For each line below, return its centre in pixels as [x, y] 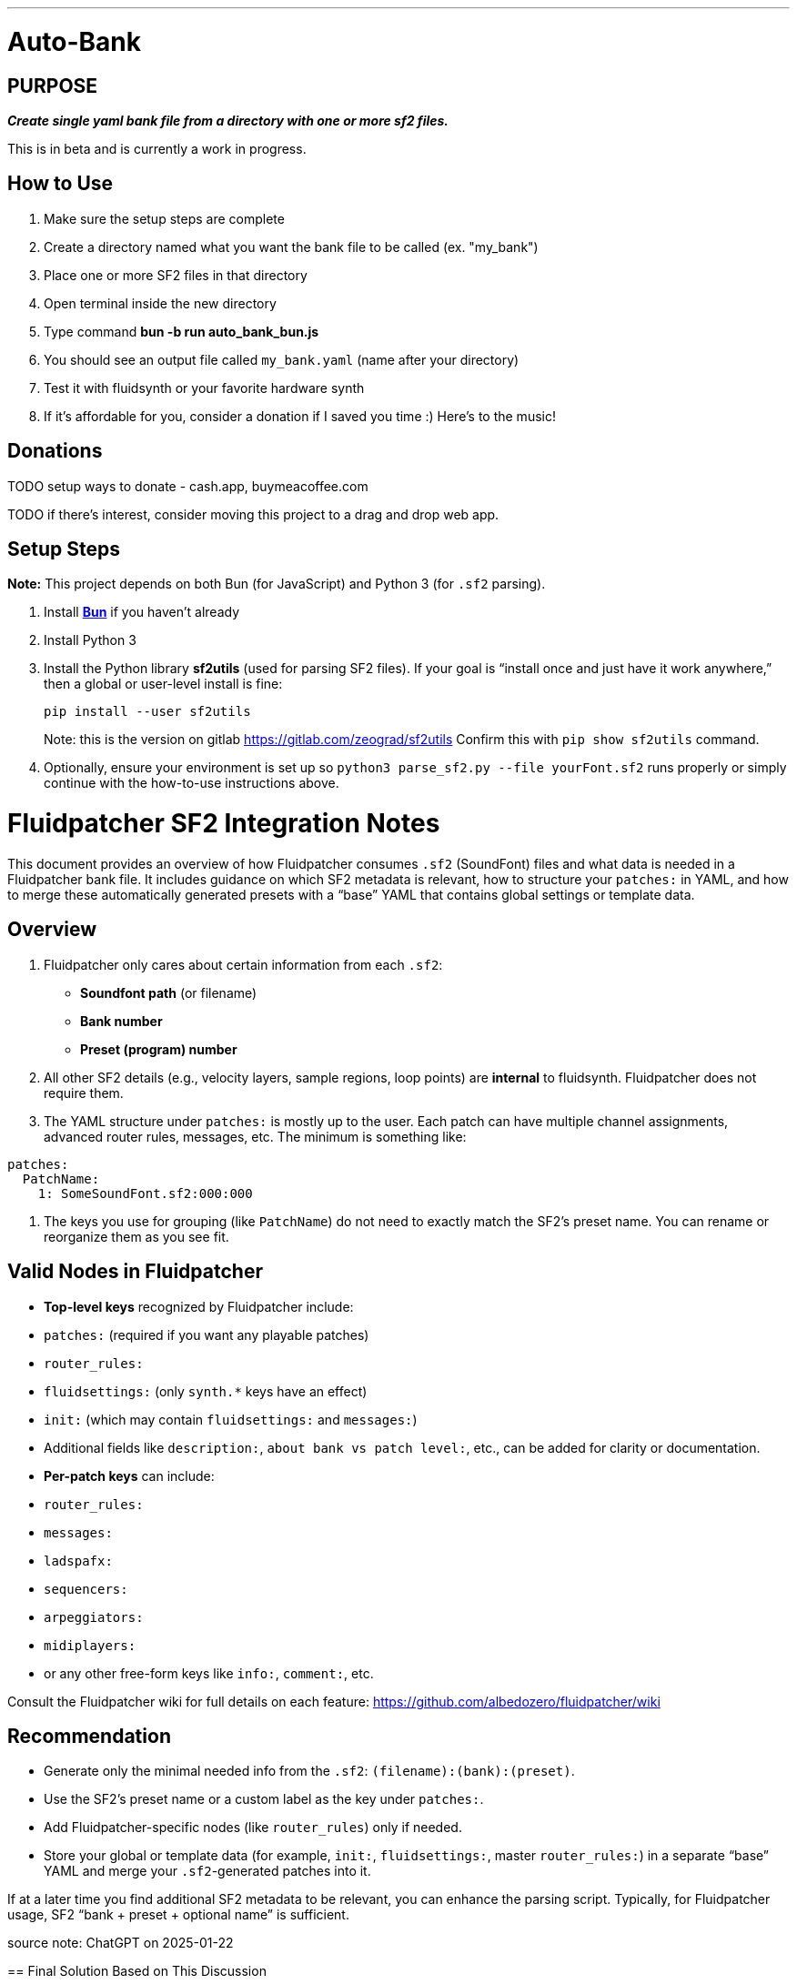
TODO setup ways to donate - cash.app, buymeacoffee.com [188, 486]
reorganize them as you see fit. [136, 1236]
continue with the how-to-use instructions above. [192, 783]
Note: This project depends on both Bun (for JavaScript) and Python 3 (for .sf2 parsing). [277, 584]
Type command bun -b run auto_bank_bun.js [182, 331]
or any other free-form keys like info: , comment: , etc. [209, 1673]
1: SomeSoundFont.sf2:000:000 [145, 1193]
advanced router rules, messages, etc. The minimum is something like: [255, 1136]
